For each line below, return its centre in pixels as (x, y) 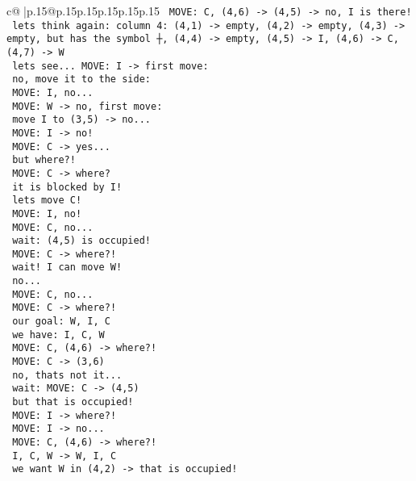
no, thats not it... (67, 375)
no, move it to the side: (81, 79)
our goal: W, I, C (61, 322)
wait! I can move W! (67, 268)
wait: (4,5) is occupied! (81, 241)
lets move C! (47, 201)
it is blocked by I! (67, 187)
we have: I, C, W (58, 335)
